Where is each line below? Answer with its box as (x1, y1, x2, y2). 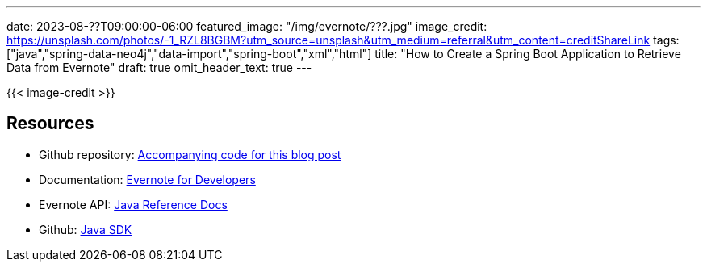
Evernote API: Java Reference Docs (39, 197, 228, 211)
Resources (6, 113, 94, 134)
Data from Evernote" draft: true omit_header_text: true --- (6, 61, 312, 74)
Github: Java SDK (39, 222, 132, 237)
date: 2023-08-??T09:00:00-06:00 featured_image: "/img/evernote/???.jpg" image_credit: (6, 19, 487, 33)
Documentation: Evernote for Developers (39, 172, 256, 186)
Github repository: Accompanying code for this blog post (39, 147, 341, 161)
